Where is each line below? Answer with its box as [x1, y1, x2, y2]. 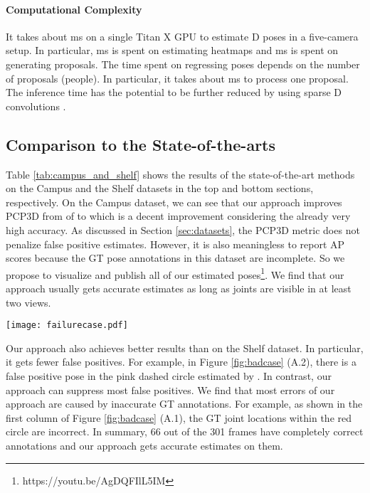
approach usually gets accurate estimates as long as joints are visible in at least [6, 280, 351, 295]
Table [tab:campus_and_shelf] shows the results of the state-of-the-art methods [6, 166, 355, 181]
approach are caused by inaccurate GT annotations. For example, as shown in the [6, 396, 363, 411]
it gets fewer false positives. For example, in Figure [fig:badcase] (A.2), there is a [6, 354, 356, 369]
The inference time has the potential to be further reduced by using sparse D [6, 85, 342, 100]
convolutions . [6, 98, 66, 113]
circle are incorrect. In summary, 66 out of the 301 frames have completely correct [6, 424, 364, 439]
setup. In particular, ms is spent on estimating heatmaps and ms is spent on [6, 43, 339, 58]
